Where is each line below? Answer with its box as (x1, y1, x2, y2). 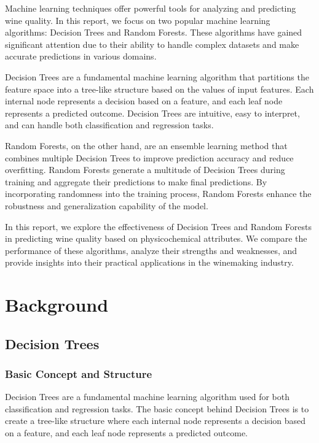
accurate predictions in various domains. (5, 50, 157, 63)
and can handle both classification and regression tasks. (5, 118, 214, 131)
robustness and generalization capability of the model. (5, 199, 208, 212)
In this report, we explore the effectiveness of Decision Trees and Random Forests (5, 220, 312, 233)
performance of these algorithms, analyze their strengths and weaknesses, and (5, 244, 297, 256)
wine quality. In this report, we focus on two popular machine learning (5, 13, 270, 26)
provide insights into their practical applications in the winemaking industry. (5, 256, 294, 269)
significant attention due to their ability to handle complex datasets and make (5, 37, 299, 50)
